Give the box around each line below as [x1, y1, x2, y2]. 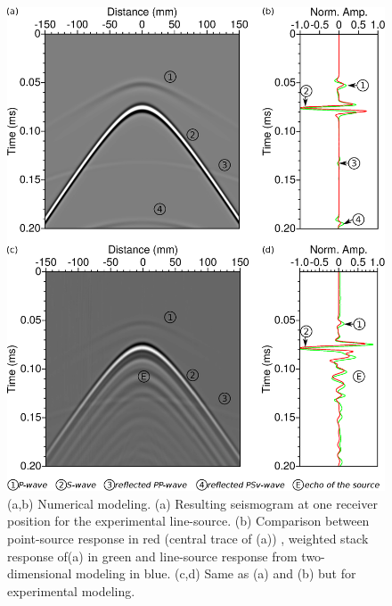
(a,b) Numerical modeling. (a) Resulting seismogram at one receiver [7, 494, 378, 512]
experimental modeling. [7, 581, 135, 600]
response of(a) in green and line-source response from [7, 546, 298, 565]
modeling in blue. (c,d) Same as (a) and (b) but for [76, 564, 356, 583]
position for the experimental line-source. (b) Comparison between [7, 511, 370, 530]
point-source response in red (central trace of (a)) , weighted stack [7, 528, 369, 547]
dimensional [7, 564, 72, 583]
